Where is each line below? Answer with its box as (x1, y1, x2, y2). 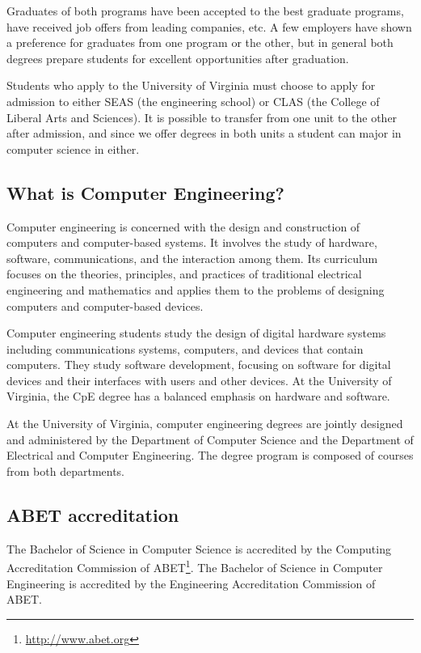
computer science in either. (6, 140, 140, 157)
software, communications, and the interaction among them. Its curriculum (6, 249, 378, 266)
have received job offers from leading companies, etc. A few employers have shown (6, 18, 412, 35)
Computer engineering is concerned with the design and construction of (6, 218, 360, 235)
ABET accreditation (6, 502, 179, 527)
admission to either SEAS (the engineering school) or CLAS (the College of (6, 92, 380, 109)
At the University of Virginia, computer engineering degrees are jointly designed (6, 415, 403, 432)
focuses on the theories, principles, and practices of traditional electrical (6, 265, 362, 282)
